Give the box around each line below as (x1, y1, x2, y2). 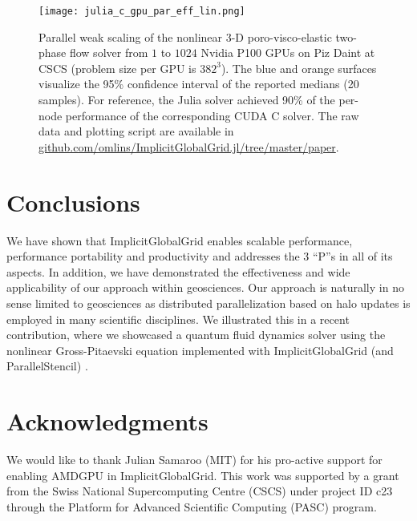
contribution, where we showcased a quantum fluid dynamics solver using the (6, 326, 386, 343)
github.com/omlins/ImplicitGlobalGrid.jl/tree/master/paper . (38, 138, 339, 155)
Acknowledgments (6, 405, 208, 438)
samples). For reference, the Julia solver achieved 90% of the (38, 91, 335, 108)
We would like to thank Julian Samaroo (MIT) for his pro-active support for (6, 451, 383, 467)
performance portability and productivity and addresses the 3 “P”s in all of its (6, 248, 393, 265)
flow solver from (69, 44, 148, 61)
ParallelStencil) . (6, 357, 88, 374)
